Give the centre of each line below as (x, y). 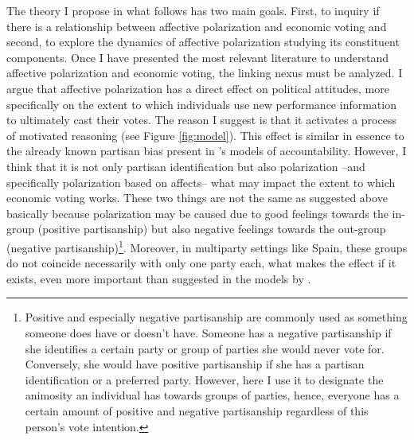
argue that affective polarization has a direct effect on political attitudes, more (198, 88)
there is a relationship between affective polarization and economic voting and (197, 26)
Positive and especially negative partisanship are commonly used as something (216, 317)
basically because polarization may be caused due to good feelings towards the (197, 213)
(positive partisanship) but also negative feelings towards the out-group (212, 229)
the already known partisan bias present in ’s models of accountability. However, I (207, 151)
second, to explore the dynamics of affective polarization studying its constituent (203, 42)
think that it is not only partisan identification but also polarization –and (186, 166)
